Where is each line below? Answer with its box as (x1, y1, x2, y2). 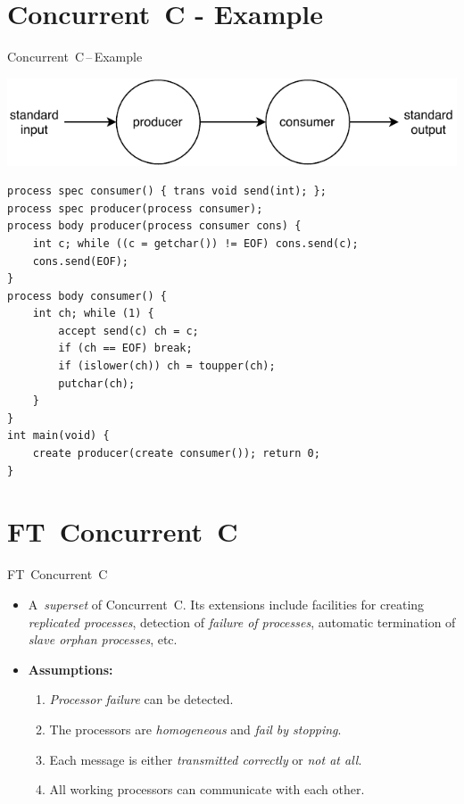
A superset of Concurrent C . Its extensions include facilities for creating (28, 594, 425, 613)
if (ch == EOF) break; (58, 342, 193, 355)
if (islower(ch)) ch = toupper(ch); (58, 360, 276, 373)
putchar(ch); (58, 377, 136, 390)
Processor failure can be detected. (49, 690, 234, 709)
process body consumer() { (7, 289, 167, 303)
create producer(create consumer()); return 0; (32, 447, 320, 460)
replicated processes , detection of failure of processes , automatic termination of (28, 612, 456, 631)
